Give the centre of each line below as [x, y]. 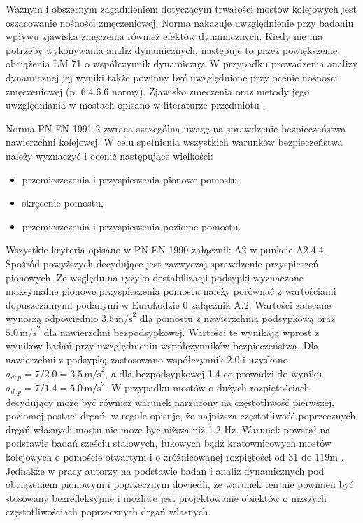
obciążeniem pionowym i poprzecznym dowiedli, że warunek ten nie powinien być [180, 484]
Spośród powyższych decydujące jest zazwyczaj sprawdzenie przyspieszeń [162, 263]
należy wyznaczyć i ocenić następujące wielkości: [109, 155]
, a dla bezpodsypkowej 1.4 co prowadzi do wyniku [214, 373]
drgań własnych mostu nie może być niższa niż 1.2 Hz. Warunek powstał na [168, 429]
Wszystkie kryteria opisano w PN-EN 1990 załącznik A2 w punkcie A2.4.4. [166, 250]
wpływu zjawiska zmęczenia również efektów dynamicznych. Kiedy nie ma [164, 36]
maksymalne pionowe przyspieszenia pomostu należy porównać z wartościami [171, 291]
